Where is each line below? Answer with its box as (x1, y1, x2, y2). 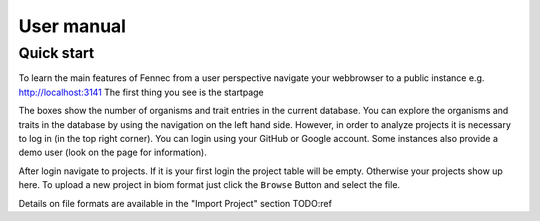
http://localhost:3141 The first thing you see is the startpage (18, 86, 264, 98)
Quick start (18, 44, 95, 62)
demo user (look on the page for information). (18, 146, 207, 159)
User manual (18, 15, 127, 37)
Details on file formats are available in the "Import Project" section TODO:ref (18, 197, 332, 209)
